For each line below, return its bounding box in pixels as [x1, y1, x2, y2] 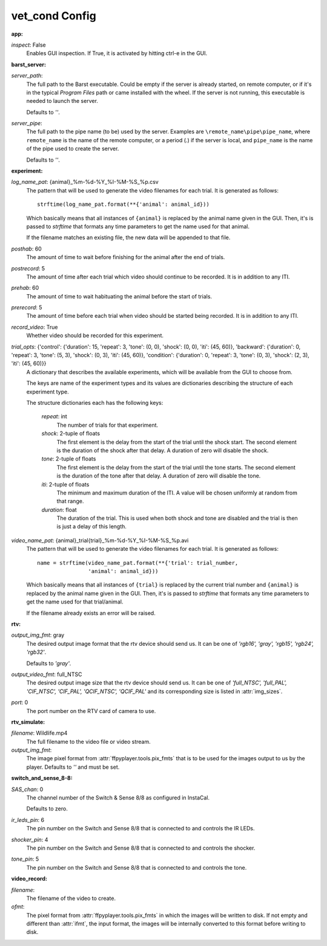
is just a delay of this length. [56, 523, 127, 530]
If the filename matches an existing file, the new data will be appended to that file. [26, 234, 231, 241]
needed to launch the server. [26, 97, 98, 105]
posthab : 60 [11, 245, 42, 252]
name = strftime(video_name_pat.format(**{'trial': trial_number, [37, 559, 239, 566]
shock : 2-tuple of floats [41, 430, 100, 437]
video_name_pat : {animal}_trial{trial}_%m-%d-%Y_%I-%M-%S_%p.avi [11, 536, 189, 544]
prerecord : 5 [11, 304, 42, 311]
